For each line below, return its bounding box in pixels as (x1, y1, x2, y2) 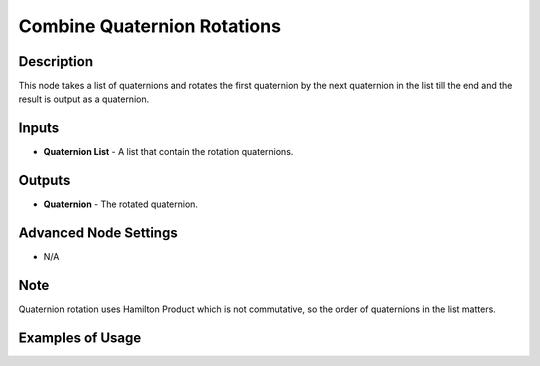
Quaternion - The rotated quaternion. (43, 198, 199, 210)
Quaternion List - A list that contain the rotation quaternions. (43, 146, 294, 158)
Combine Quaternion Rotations (18, 15, 282, 37)
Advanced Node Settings (18, 225, 179, 242)
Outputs (18, 172, 71, 189)
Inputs (18, 120, 60, 137)
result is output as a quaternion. (18, 93, 150, 105)
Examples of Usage (18, 329, 142, 346)
